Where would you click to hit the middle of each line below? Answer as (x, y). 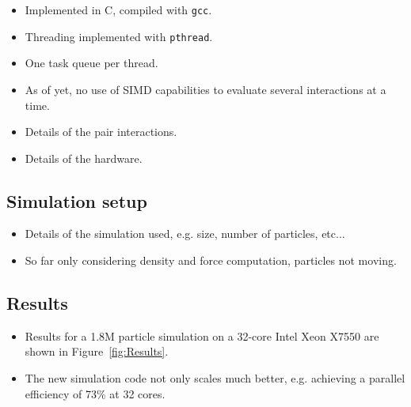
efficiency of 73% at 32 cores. (95, 393)
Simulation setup (77, 200)
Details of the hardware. (84, 158)
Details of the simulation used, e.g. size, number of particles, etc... (185, 234)
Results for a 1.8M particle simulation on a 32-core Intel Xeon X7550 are (202, 335)
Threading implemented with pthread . (119, 36)
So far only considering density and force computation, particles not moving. (211, 260)
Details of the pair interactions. (101, 132)
